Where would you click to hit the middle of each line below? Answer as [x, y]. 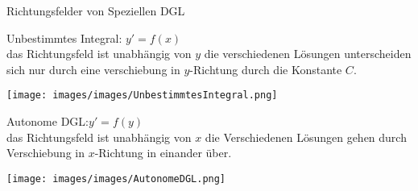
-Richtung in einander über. [163, 153]
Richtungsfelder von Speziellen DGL [96, 10]
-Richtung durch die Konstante [266, 69]
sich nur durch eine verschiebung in [93, 69]
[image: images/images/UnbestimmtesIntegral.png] [142, 95]
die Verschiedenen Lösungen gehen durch [306, 137]
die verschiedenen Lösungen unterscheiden [308, 54]
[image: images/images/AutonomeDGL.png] [116, 179]
